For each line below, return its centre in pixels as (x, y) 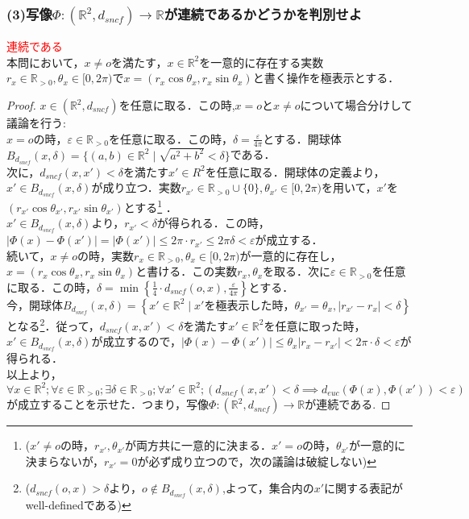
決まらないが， (64, 461)
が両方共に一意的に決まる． (199, 445)
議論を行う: (36, 122)
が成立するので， (136, 341)
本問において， (46, 62)
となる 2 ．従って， (53, 324)
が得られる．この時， (213, 223)
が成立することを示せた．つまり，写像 (108, 404)
